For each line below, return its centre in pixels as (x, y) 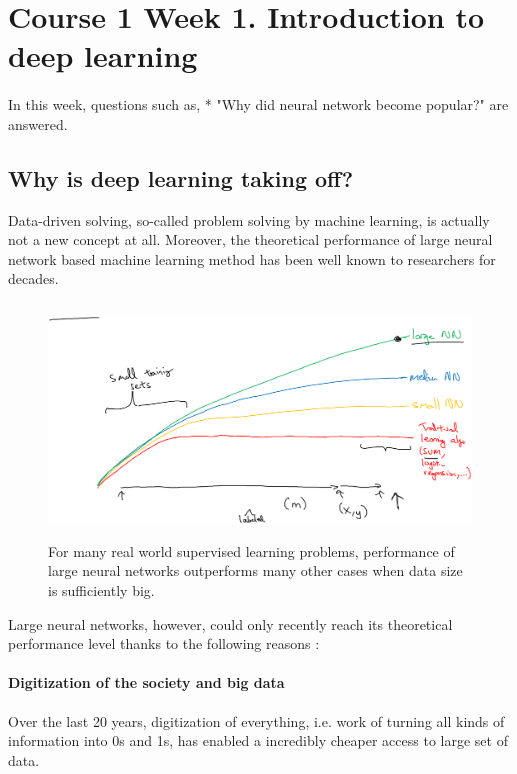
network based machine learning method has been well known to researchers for (252, 258)
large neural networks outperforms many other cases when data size (255, 570)
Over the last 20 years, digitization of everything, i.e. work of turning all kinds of (256, 720)
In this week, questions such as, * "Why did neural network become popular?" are (258, 104)
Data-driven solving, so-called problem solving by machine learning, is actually (249, 219)
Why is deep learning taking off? (181, 177)
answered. (38, 123)
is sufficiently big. (101, 590)
